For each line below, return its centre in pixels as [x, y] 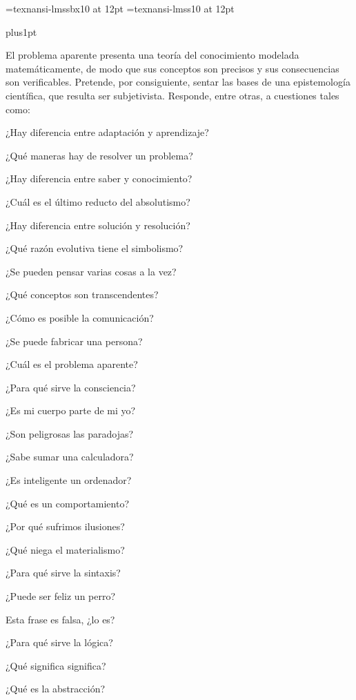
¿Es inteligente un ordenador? [69, 480]
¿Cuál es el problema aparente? [72, 364]
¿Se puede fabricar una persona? [74, 341]
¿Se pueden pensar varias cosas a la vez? [91, 271]
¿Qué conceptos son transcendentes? [82, 294]
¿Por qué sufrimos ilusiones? [65, 526]
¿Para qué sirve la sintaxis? [63, 573]
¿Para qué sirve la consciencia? [71, 387]
